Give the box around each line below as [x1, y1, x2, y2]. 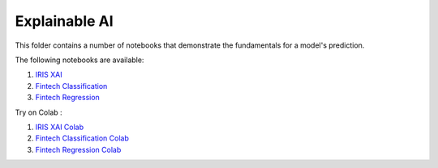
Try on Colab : [15, 107, 62, 117]
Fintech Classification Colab [35, 133, 129, 143]
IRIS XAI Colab [35, 122, 84, 132]
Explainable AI [15, 12, 114, 30]
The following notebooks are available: [15, 55, 144, 65]
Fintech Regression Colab [35, 145, 122, 154]
